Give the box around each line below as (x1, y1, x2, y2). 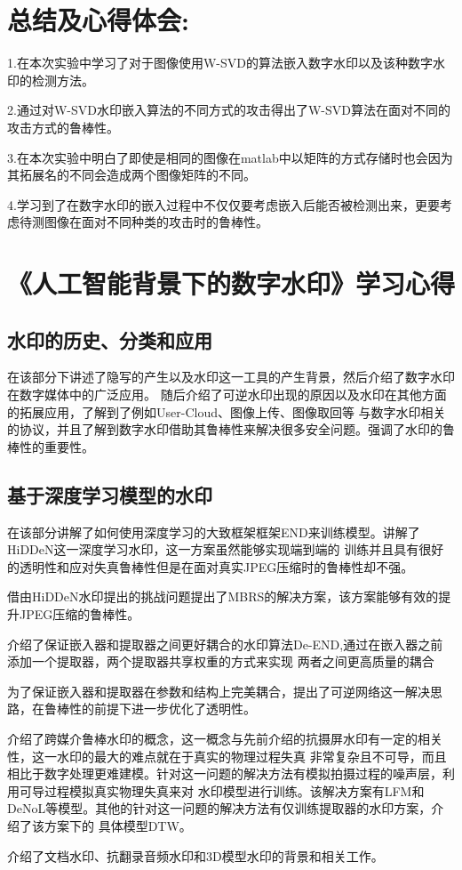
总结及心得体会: (7, 2, 189, 38)
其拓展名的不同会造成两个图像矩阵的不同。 (7, 165, 256, 184)
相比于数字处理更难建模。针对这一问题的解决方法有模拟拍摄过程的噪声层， (7, 764, 442, 783)
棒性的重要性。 (7, 437, 94, 455)
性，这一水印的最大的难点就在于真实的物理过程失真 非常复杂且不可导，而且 (7, 746, 447, 765)
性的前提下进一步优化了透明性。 (68, 699, 256, 718)
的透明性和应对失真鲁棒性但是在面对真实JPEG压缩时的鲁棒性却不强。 (7, 557, 414, 576)
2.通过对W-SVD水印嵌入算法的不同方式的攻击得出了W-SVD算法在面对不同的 (7, 101, 450, 119)
